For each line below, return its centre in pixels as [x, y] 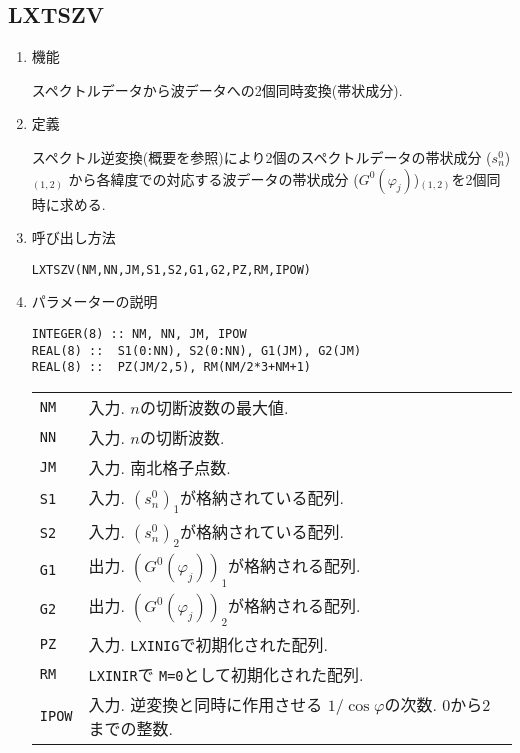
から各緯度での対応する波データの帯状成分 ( [213, 178]
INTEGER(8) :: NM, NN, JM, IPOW [139, 334]
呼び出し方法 [73, 237]
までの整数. [130, 728]
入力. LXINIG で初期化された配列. [208, 644]
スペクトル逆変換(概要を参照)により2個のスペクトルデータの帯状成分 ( [261, 156]
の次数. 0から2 [437, 704]
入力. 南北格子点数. [159, 467]
